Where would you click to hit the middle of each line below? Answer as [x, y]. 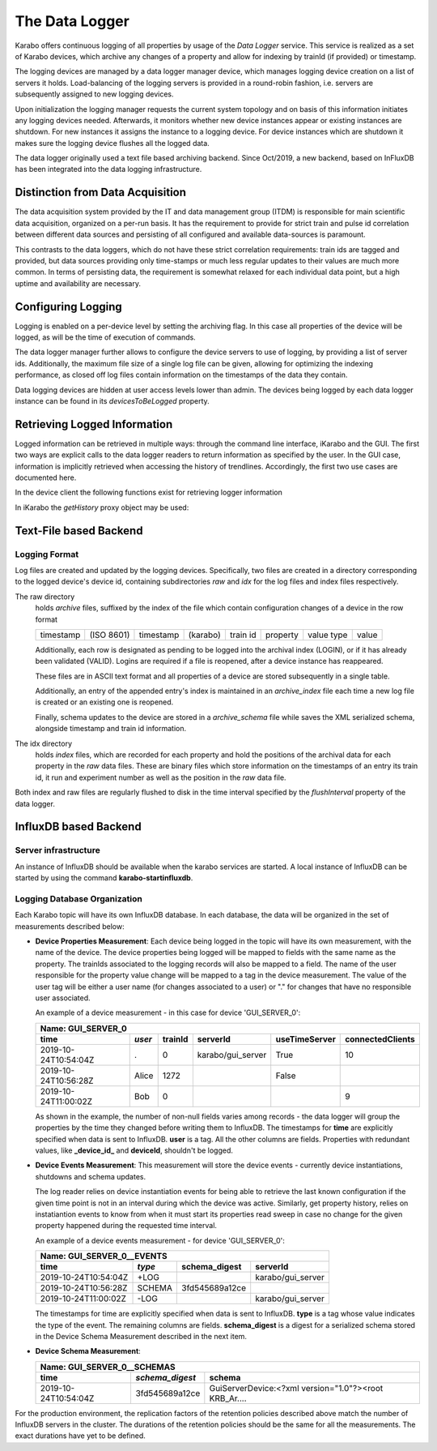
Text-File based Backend [79, 531]
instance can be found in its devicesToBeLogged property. [112, 400]
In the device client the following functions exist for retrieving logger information [148, 492]
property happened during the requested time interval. [126, 1226]
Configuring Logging [69, 307]
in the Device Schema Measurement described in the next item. [141, 1336]
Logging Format [47, 554]
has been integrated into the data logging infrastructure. [108, 169]
